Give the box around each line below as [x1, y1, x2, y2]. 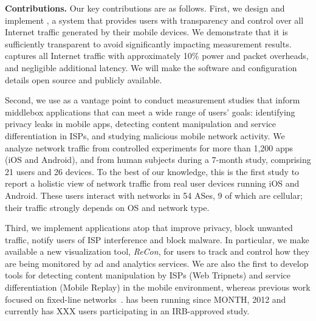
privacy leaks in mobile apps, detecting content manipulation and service [5, 117, 276, 130]
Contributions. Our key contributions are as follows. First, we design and [5, 2, 285, 14]
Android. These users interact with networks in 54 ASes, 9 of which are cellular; [5, 188, 303, 201]
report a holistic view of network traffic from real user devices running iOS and [5, 177, 300, 190]
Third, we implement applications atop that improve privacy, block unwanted [5, 221, 293, 234]
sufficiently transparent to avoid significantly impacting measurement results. [5, 37, 292, 50]
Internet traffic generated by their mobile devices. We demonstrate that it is [5, 26, 288, 38]
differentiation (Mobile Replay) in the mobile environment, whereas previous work [5, 281, 311, 294]
